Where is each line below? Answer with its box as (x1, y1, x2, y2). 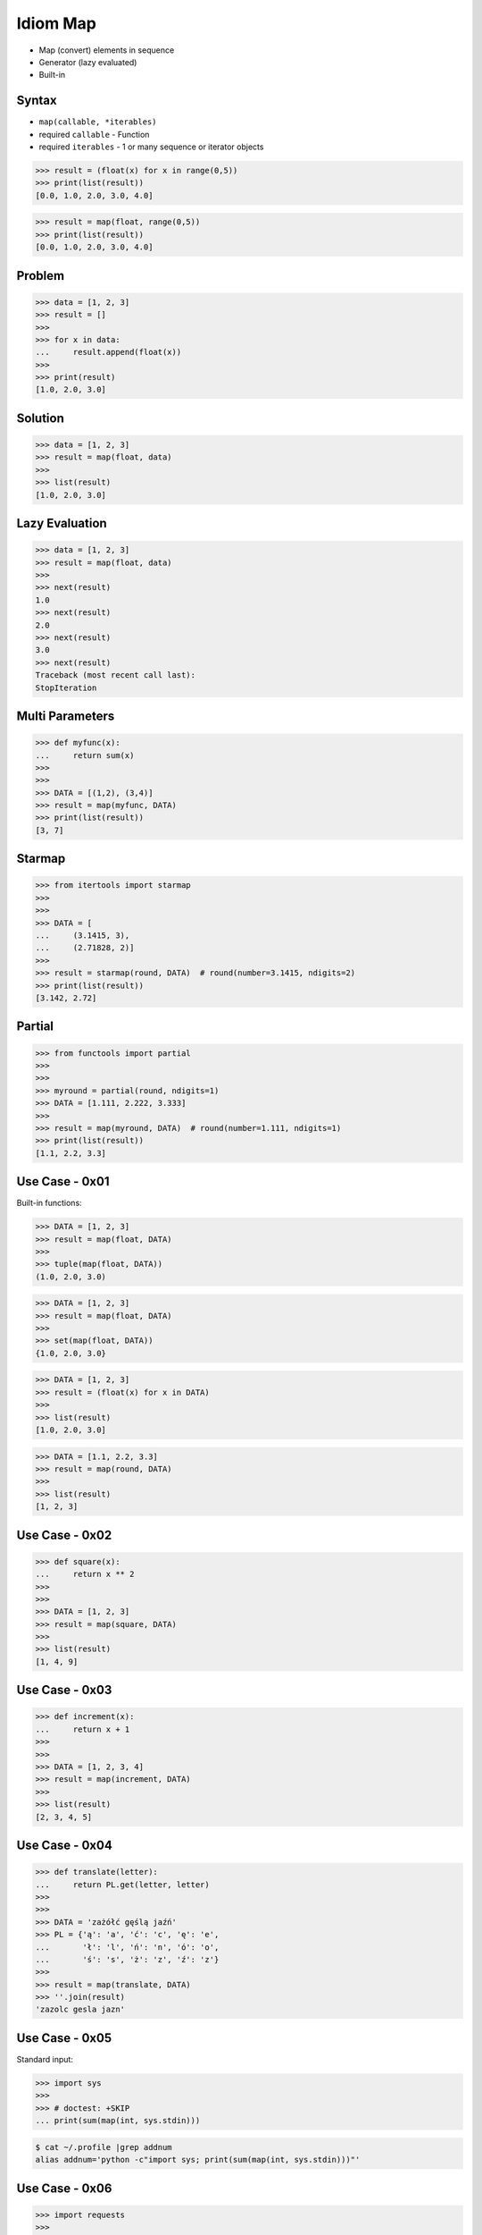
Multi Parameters (16, 708, 115, 723)
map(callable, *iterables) (38, 117, 157, 127)
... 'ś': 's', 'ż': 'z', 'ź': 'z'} (35, 1954, 220, 1964)
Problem (16, 268, 65, 283)
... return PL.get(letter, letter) (35, 1879, 210, 1890)
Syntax (16, 93, 57, 108)
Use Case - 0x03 (16, 1683, 112, 1698)
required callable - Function (38, 129, 150, 139)
